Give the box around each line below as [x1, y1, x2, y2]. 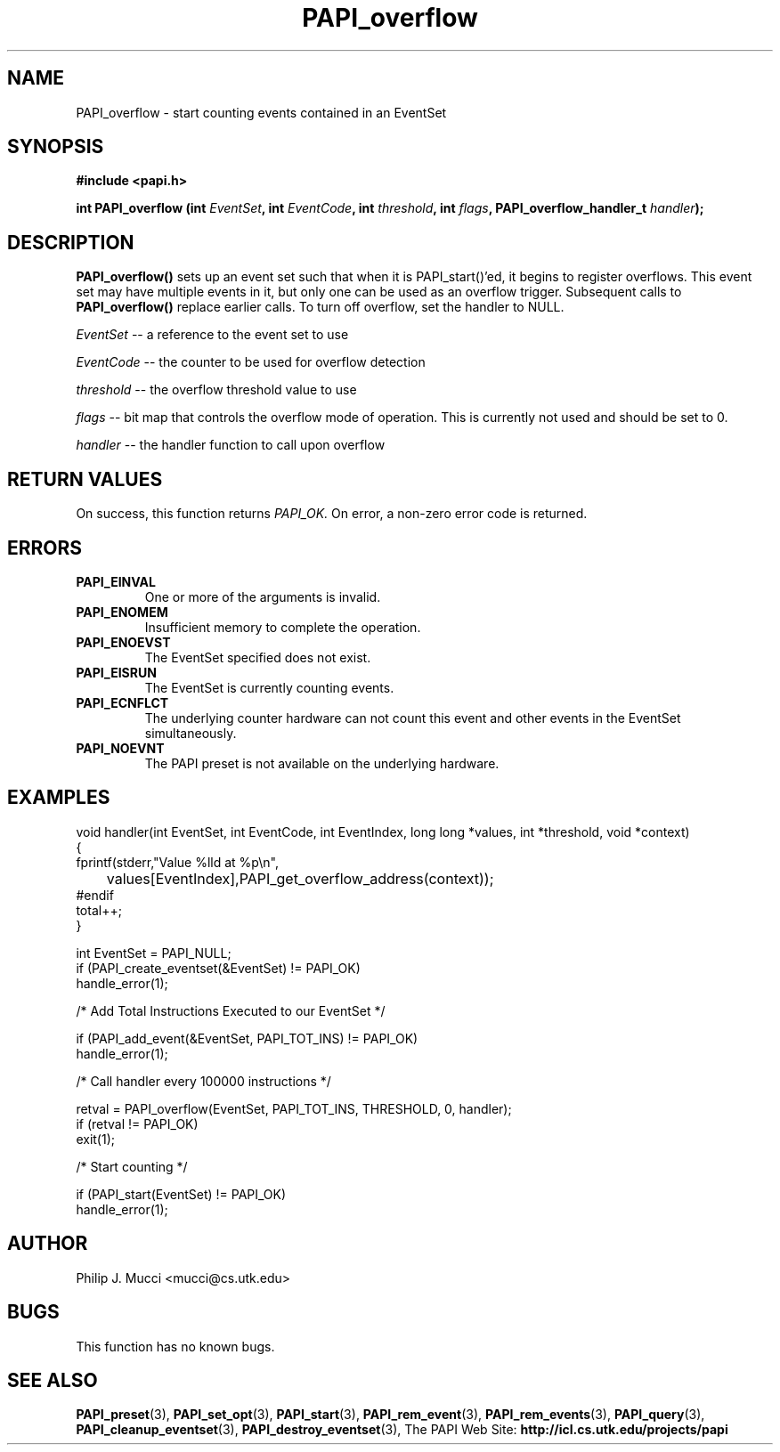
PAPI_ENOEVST [76, 634, 171, 650]
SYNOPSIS [7, 135, 104, 158]
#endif [76, 887, 114, 903]
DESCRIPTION [7, 231, 134, 254]
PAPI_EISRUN [76, 664, 157, 680]
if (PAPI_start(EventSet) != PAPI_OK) [76, 1186, 287, 1202]
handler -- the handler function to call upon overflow [76, 437, 386, 453]
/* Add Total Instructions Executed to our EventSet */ [76, 1002, 386, 1018]
